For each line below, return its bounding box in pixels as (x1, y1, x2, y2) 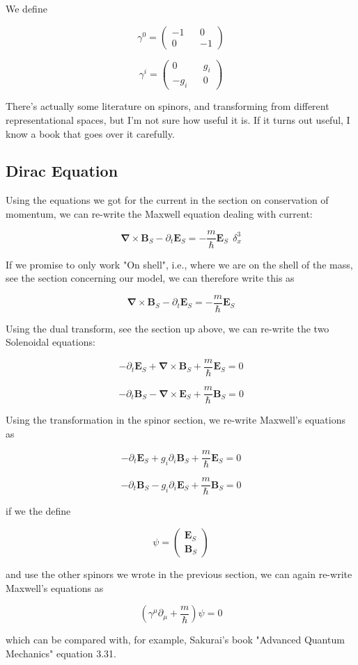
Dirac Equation (6, 160, 118, 182)
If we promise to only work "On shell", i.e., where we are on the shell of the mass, (6, 257, 353, 271)
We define (6, 1, 47, 15)
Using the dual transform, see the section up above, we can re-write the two (6, 321, 329, 335)
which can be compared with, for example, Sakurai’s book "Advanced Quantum (6, 632, 345, 647)
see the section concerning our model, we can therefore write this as (6, 271, 295, 285)
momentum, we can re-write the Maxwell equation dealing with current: (6, 206, 313, 221)
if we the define (6, 504, 71, 518)
